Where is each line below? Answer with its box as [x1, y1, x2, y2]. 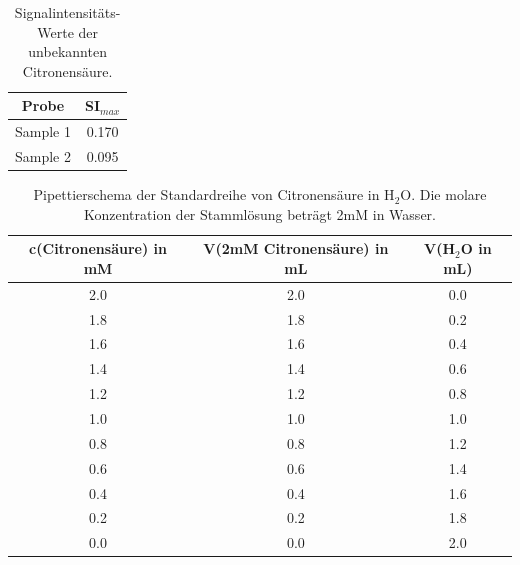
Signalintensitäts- [14, 2, 121, 22]
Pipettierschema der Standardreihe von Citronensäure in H [33, 184, 395, 205]
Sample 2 [15, 146, 71, 167]
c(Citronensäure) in [29, 238, 167, 259]
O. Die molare [400, 184, 487, 205]
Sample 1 [15, 121, 71, 142]
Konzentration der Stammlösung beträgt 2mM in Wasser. [84, 203, 436, 224]
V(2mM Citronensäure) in [203, 238, 389, 259]
